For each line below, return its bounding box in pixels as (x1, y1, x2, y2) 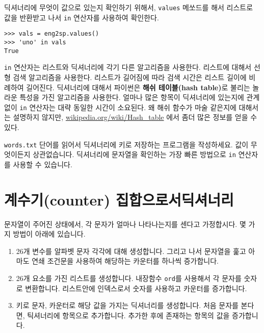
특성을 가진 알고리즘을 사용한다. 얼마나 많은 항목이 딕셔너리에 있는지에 (19, 92, 244, 103)
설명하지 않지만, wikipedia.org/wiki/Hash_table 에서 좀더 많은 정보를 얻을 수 (13, 112, 257, 122)
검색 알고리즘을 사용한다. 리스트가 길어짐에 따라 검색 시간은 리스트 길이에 (13, 71, 247, 82)
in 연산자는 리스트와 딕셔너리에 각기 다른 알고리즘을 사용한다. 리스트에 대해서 (4, 62, 252, 72)
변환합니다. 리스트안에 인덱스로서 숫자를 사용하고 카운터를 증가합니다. (25, 283, 247, 293)
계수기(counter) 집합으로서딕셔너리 (4, 189, 234, 210)
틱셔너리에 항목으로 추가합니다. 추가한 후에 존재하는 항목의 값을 (27, 310, 230, 320)
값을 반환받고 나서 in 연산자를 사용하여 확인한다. (4, 12, 159, 22)
